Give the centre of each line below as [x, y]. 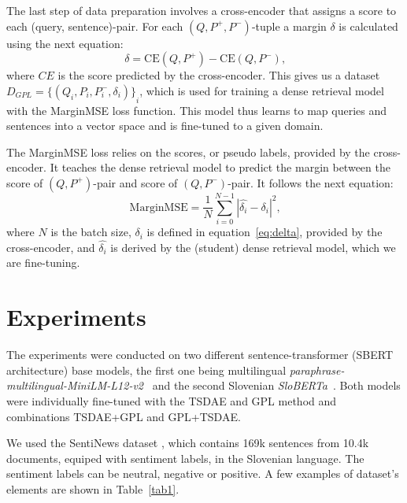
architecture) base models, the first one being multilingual [146, 370]
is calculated [368, 26]
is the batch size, [91, 232]
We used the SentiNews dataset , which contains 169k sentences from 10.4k [188, 443]
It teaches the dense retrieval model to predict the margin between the [220, 167]
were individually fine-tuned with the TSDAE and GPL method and [172, 400]
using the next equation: [65, 43]
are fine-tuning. [43, 263]
